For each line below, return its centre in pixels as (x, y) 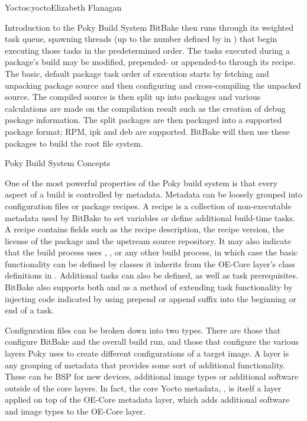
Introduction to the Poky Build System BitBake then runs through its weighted (149, 27)
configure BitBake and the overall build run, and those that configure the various (152, 341)
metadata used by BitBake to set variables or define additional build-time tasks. (150, 217)
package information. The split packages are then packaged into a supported (143, 120)
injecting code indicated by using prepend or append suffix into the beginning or (151, 298)
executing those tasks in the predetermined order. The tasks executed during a (148, 50)
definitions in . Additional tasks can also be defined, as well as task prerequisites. (151, 275)
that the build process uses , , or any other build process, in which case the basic (151, 252)
